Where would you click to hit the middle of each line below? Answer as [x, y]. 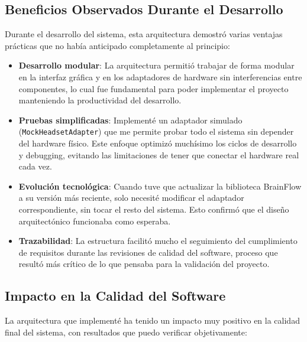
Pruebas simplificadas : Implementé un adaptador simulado [130, 120]
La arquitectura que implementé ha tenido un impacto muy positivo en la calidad [152, 320]
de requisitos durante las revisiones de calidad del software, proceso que [148, 252]
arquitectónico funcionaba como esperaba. [95, 221]
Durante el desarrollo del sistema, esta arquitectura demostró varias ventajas [144, 34]
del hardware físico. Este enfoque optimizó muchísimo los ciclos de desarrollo [158, 143]
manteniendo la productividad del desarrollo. [100, 100]
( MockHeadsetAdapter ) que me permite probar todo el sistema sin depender [156, 131]
